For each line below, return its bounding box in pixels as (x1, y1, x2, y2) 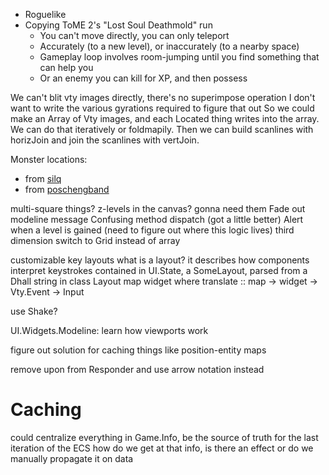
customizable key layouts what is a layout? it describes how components (10, 254, 310, 266)
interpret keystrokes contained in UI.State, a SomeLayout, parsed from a (10, 265, 308, 276)
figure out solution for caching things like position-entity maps (10, 344, 267, 356)
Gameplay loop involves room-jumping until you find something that (39, 51, 320, 63)
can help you (39, 62, 94, 73)
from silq (24, 173, 62, 184)
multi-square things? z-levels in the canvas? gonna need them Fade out (10, 203, 306, 214)
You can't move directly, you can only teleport (39, 30, 230, 41)
